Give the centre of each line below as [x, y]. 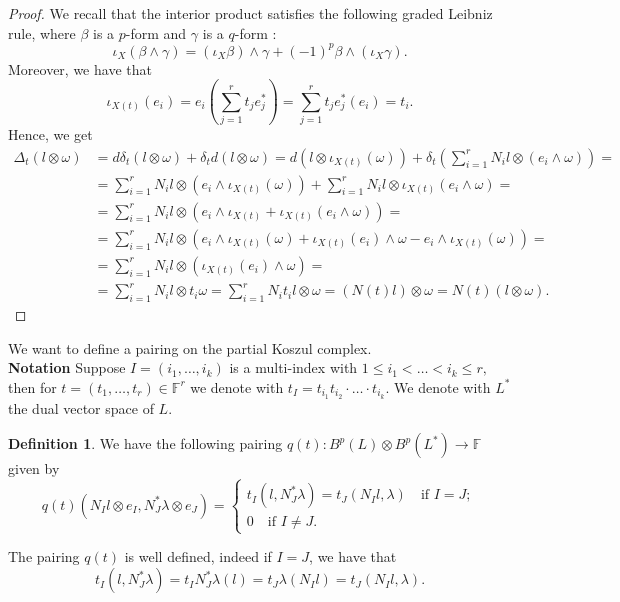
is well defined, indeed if [198, 556]
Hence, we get [50, 134]
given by [34, 468]
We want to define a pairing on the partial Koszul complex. [190, 347]
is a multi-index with [293, 367]
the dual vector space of [81, 407]
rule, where [42, 32]
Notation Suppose [67, 367]
